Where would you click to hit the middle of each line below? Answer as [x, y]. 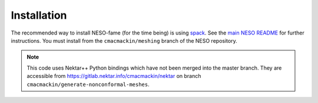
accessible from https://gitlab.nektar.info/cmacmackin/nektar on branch [114, 76]
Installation [39, 15]
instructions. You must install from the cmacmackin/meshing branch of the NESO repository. [124, 40]
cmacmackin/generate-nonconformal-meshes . [88, 84]
